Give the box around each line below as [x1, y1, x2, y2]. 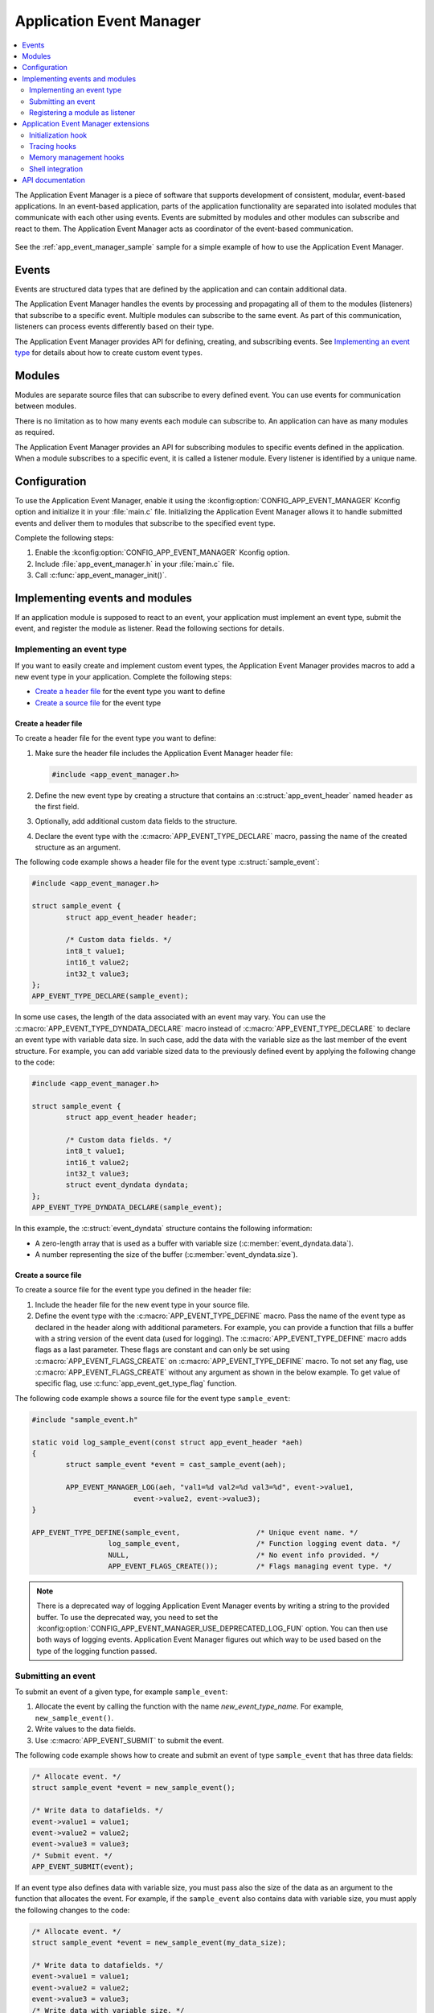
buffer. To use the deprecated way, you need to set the [36, 1612, 219, 1622]
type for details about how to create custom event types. [14, 348, 203, 358]
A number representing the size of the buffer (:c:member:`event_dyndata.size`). [35, 1249, 298, 1259]
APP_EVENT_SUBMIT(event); [31, 1862, 134, 1871]
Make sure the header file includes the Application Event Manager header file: [35, 748, 293, 758]
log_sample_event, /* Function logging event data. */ [108, 1539, 401, 1548]
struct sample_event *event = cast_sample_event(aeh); [65, 1460, 287, 1469]
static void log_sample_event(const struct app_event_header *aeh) [31, 1437, 304, 1447]
